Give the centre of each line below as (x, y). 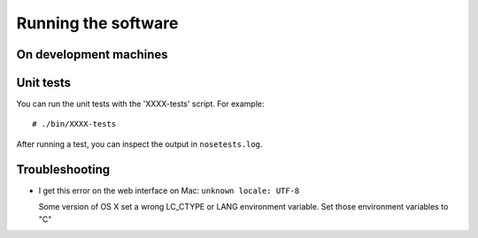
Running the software (97, 23)
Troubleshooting (63, 169)
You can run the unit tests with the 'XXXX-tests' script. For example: (140, 104)
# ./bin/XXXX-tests (74, 124)
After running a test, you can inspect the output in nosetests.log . (139, 144)
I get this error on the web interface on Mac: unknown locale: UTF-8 (169, 190)
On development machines (92, 54)
